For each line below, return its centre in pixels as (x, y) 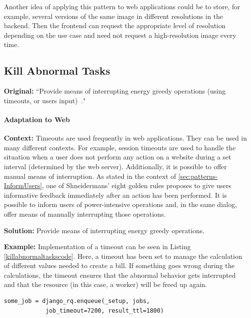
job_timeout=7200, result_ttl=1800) (105, 310)
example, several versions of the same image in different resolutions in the (113, 16)
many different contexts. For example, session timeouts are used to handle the (120, 147)
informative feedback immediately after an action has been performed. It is (116, 195)
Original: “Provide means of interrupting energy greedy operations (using (115, 91)
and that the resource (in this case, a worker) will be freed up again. (106, 284)
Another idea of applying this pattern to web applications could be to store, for (122, 6)
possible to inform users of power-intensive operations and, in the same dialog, (120, 204)
